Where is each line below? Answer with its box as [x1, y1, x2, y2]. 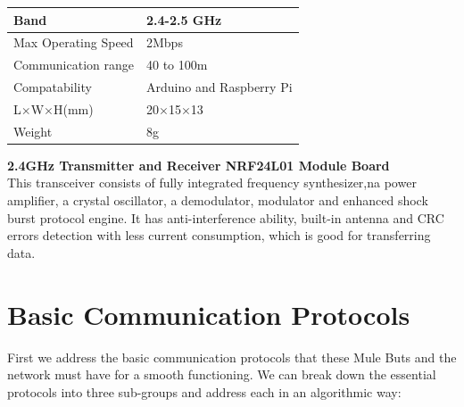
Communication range [13, 55, 134, 74]
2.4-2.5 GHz [146, 10, 222, 29]
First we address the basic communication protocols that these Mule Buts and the [7, 347, 457, 366]
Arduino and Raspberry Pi [146, 78, 293, 96]
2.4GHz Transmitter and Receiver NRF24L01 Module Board [7, 155, 390, 174]
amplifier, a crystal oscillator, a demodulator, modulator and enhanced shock [7, 191, 428, 209]
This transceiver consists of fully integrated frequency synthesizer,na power [7, 173, 417, 192]
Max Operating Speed [13, 33, 134, 52]
